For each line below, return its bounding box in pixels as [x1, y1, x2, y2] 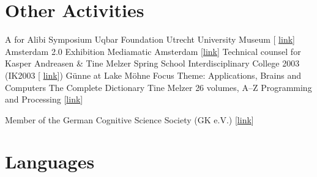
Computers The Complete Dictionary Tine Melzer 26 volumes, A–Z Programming [5, 81, 312, 93]
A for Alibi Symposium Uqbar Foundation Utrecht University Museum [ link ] [5, 33, 295, 46]
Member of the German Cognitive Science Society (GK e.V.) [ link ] [5, 113, 254, 126]
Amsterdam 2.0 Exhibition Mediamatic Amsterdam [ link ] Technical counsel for [5, 45, 301, 57]
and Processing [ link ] [5, 93, 83, 106]
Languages [5, 149, 95, 174]
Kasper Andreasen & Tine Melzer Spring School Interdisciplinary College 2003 [5, 57, 300, 70]
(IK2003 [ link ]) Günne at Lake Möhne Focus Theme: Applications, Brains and [5, 68, 302, 81]
